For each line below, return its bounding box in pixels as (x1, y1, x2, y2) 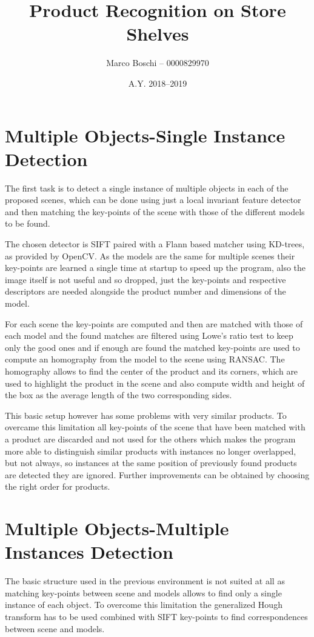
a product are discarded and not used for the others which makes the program (5, 432, 296, 445)
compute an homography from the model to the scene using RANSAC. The (5, 353, 285, 365)
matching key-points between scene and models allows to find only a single (5, 586, 282, 599)
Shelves (126, 21, 189, 46)
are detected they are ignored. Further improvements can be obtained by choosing (5, 468, 310, 481)
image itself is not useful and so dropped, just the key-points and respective (5, 273, 286, 285)
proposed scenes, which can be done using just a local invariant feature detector (5, 193, 301, 206)
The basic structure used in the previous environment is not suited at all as (5, 575, 285, 587)
